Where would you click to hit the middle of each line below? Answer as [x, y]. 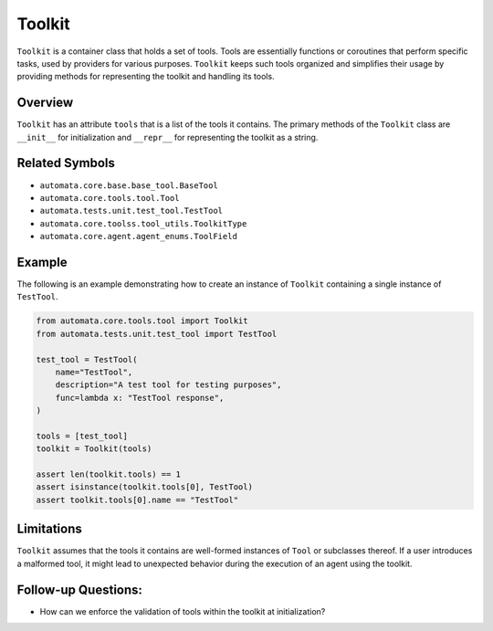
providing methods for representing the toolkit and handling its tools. [146, 77]
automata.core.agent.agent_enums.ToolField [138, 237]
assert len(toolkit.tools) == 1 [109, 474]
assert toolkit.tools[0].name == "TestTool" [137, 500]
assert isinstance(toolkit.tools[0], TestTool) [144, 487]
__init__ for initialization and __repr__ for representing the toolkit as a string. [168, 137]
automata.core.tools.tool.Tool [110, 198]
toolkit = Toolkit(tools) [94, 449]
